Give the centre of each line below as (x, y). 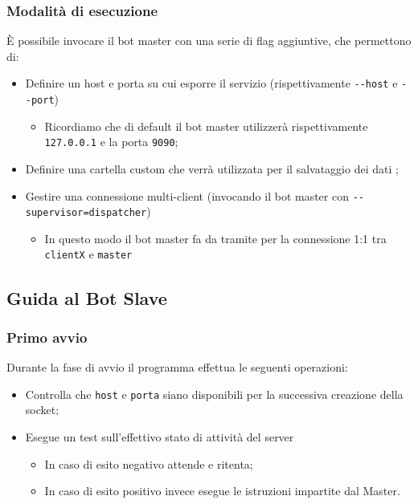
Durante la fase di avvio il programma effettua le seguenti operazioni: (177, 367)
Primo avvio (47, 337)
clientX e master (88, 254)
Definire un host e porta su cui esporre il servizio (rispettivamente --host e (211, 83)
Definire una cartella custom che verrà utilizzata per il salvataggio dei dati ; (212, 168)
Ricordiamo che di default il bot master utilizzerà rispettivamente (206, 126)
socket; (42, 410)
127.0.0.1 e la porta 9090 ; (111, 142)
